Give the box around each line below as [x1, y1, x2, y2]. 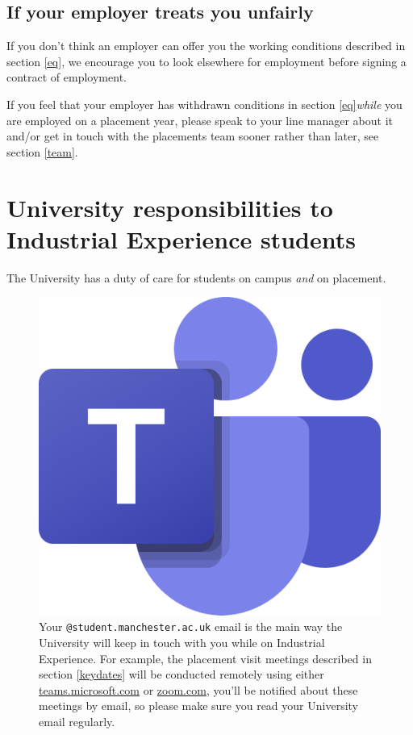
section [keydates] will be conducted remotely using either [39, 666, 324, 683]
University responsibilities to [6, 190, 333, 223]
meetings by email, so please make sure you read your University [39, 697, 358, 714]
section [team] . [6, 143, 78, 160]
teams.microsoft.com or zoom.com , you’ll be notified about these [39, 681, 358, 698]
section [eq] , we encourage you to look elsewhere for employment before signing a [6, 52, 407, 69]
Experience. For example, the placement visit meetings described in [39, 649, 372, 666]
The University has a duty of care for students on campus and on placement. [6, 269, 386, 286]
